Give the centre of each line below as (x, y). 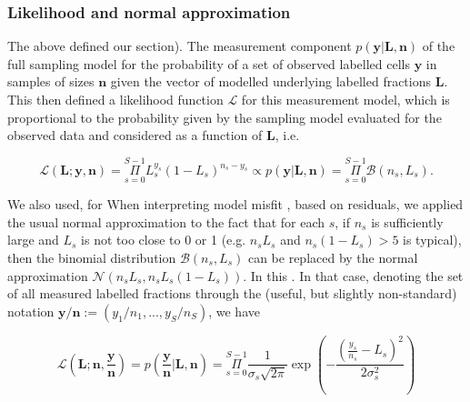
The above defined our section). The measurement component (180, 46)
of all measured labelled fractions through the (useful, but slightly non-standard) (232, 293)
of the (439, 46)
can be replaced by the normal (333, 257)
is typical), (432, 240)
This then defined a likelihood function (115, 99)
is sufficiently (407, 221)
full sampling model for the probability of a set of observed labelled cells (209, 63)
